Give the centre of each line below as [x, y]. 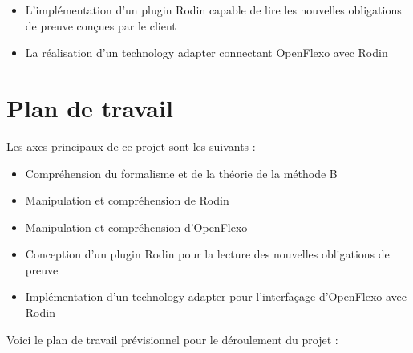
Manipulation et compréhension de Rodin [127, 200]
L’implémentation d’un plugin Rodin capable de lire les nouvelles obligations [213, 10]
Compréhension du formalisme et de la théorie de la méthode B [181, 173]
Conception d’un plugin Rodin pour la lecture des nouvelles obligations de [207, 254]
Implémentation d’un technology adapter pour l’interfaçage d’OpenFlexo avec [216, 296]
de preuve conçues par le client [101, 25]
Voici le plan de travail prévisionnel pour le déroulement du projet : [172, 339]
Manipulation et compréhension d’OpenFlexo [136, 227]
